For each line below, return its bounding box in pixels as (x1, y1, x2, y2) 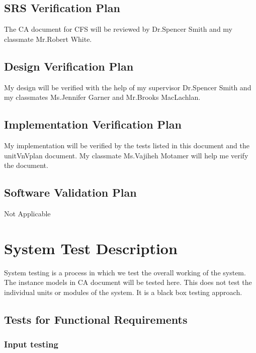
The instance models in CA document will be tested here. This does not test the (4, 277, 252, 287)
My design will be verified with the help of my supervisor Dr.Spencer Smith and (4, 82, 251, 92)
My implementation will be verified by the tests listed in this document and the (4, 140, 250, 150)
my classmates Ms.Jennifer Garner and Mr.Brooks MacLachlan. (4, 92, 201, 102)
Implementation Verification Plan (4, 116, 182, 132)
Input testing (4, 338, 58, 350)
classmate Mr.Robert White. (4, 33, 92, 44)
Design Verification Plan (4, 58, 134, 74)
